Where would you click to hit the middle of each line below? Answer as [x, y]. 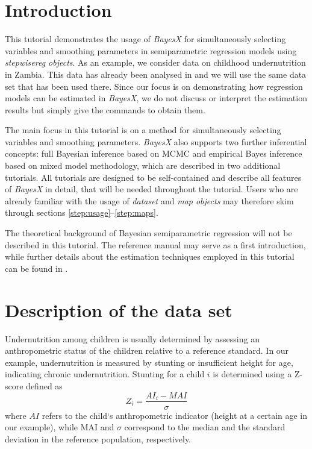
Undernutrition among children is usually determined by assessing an [132, 338]
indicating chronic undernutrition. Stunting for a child [105, 374]
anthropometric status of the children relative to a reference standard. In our [147, 350]
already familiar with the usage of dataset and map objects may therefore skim [149, 200]
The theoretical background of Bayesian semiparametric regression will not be [148, 233]
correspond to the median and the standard [205, 427]
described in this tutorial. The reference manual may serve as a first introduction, [155, 244]
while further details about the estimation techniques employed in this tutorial [150, 256]
